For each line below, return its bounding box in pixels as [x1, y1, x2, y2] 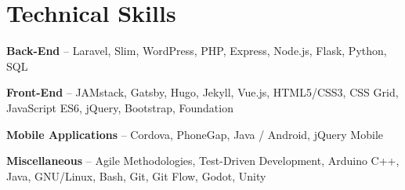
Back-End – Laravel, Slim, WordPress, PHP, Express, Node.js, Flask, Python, [6, 42, 387, 59]
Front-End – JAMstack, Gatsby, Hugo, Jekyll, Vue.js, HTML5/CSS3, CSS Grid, [6, 84, 399, 100]
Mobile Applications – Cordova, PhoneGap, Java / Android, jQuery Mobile [6, 126, 383, 142]
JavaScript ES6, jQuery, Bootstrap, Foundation [6, 99, 233, 115]
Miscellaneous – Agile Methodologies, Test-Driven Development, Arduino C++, [6, 152, 400, 169]
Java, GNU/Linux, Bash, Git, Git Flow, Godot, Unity [6, 167, 266, 184]
